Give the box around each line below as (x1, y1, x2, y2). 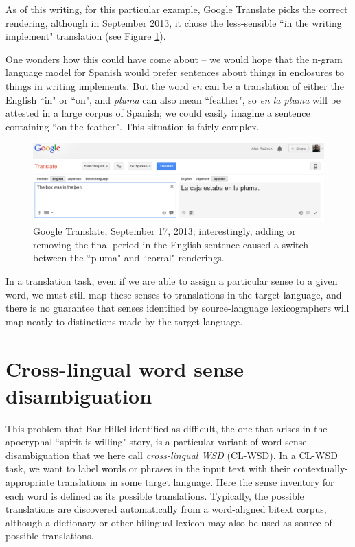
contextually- (293, 461, 349, 476)
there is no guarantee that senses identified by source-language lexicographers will (5, 301, 350, 315)
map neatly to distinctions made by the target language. (5, 314, 243, 328)
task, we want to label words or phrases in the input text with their (5, 461, 290, 476)
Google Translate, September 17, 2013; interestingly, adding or (33, 224, 296, 238)
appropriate (5, 475, 54, 489)
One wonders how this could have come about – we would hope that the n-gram (5, 51, 343, 66)
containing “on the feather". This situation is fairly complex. (5, 119, 260, 133)
